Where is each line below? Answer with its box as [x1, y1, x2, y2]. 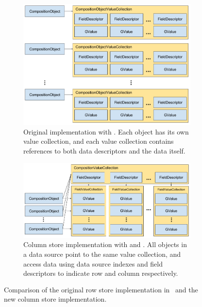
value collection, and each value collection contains [23, 136, 174, 146]
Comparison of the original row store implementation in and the [4, 284, 198, 294]
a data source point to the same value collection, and [23, 249, 181, 259]
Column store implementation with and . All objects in [23, 239, 187, 249]
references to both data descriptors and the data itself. [23, 145, 185, 155]
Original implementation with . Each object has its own [23, 126, 189, 136]
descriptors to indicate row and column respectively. [23, 268, 178, 278]
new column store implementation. [4, 294, 107, 304]
